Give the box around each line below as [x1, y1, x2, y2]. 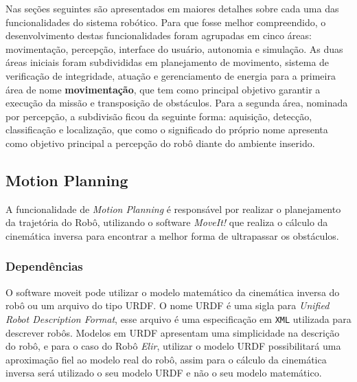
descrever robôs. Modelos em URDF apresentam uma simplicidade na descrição [5, 325, 340, 339]
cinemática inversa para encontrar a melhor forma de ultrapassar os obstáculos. [5, 228, 339, 243]
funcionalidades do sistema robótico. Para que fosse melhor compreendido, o [5, 14, 326, 29]
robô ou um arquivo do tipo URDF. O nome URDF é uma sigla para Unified [5, 298, 330, 313]
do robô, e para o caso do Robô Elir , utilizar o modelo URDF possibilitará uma [5, 339, 341, 353]
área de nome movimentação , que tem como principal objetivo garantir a [5, 82, 321, 96]
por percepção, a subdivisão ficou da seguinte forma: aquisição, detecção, [5, 109, 312, 123]
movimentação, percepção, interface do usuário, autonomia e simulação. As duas [5, 41, 343, 56]
